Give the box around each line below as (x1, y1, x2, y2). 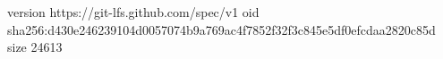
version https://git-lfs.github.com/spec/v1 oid (7, 3, 260, 21)
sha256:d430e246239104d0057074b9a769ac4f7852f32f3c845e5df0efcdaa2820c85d (7, 20, 436, 38)
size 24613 (7, 38, 63, 56)
